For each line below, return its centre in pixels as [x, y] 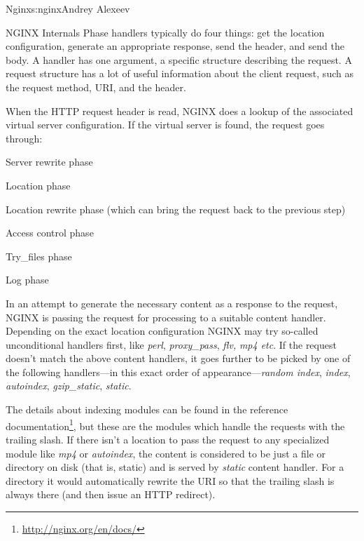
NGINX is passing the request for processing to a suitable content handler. [166, 317]
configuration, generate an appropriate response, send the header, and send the [175, 46]
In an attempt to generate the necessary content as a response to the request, [172, 303]
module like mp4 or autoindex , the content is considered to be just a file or [166, 453]
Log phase [27, 280]
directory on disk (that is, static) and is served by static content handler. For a [175, 467]
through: [24, 138]
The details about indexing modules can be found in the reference [147, 409]
